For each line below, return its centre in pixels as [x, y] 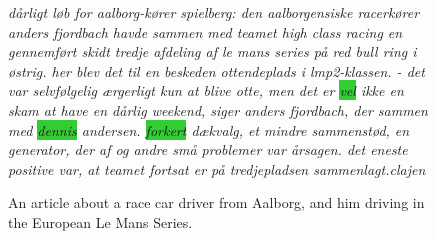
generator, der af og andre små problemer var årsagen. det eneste [208, 149]
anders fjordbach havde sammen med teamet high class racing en [205, 31]
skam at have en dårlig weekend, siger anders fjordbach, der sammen [218, 109]
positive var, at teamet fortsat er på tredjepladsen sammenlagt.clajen [217, 168]
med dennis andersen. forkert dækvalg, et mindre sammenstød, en [209, 129]
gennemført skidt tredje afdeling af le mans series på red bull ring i [212, 51]
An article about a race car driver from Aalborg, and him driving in [216, 202]
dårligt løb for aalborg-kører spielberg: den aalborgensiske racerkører [214, 12]
